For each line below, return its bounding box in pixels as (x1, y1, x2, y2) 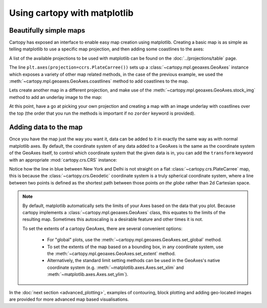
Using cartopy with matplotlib (9, 7, 133, 18)
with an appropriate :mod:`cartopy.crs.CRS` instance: (9, 157, 117, 163)
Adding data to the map (9, 123, 83, 132)
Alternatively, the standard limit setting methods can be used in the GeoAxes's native (47, 258, 220, 264)
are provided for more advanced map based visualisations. (9, 296, 129, 302)
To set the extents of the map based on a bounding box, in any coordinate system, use (47, 244, 223, 250)
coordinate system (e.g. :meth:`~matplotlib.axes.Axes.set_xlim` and (47, 264, 184, 270)
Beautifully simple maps (9, 26, 86, 35)
